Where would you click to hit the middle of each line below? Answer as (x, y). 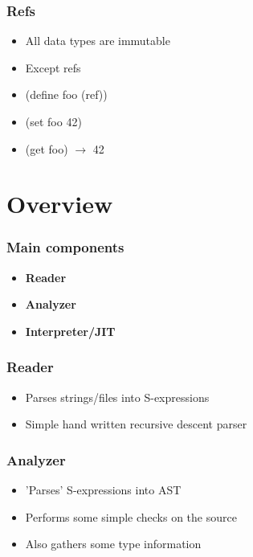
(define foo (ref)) (66, 94)
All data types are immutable (98, 41)
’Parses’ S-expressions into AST (103, 490)
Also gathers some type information (113, 544)
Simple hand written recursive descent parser (136, 424)
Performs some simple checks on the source (131, 516)
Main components (65, 247)
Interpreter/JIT (70, 331)
